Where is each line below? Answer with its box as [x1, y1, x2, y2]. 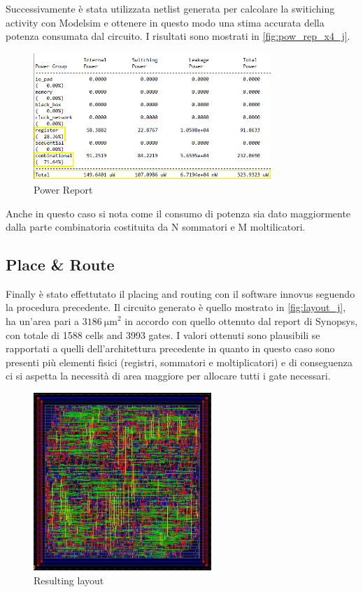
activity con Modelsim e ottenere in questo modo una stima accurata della [6, 15, 325, 29]
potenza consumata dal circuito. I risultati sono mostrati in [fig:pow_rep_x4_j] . [6, 29, 350, 43]
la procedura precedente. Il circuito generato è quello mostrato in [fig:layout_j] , [6, 300, 346, 315]
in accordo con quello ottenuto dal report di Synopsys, [124, 314, 358, 329]
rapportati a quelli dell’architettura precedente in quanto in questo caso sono [6, 341, 335, 356]
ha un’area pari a [6, 314, 80, 329]
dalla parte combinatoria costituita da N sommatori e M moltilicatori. [6, 219, 306, 234]
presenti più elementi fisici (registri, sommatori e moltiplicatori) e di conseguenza [6, 354, 353, 369]
